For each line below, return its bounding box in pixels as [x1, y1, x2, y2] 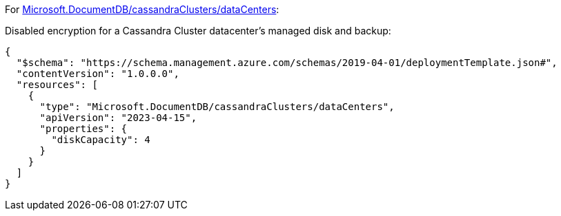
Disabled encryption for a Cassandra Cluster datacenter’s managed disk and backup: [5, 25, 391, 36]
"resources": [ [16, 79, 98, 90]
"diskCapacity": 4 [51, 134, 150, 145]
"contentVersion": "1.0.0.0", [16, 68, 179, 79]
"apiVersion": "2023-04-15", [39, 112, 197, 123]
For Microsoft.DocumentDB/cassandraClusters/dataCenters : [5, 3, 279, 15]
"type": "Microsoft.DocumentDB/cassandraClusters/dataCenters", [39, 101, 395, 112]
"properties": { [39, 123, 128, 134]
